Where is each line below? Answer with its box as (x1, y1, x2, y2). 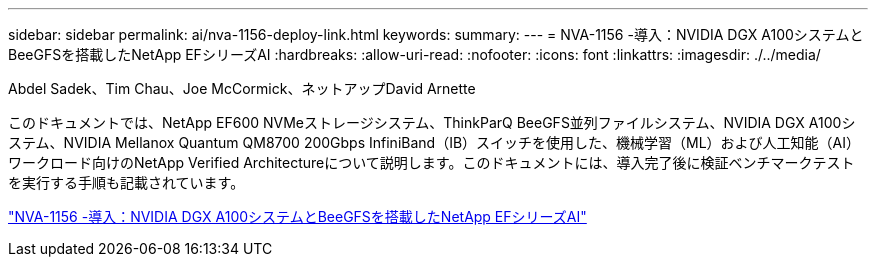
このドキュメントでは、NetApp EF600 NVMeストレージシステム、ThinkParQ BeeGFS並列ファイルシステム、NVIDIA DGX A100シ (8, 114, 856, 131)
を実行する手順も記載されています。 (8, 174, 245, 191)
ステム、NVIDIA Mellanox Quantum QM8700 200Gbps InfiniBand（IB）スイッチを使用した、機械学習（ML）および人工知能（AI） (8, 134, 861, 151)
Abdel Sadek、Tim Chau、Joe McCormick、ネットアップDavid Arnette (8, 80, 476, 97)
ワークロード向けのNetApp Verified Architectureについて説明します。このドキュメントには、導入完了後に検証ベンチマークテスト (8, 154, 855, 171)
